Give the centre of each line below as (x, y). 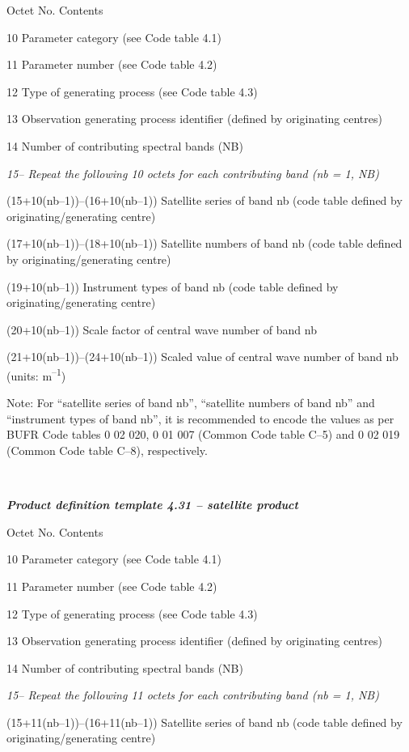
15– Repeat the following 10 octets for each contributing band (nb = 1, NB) (193, 173)
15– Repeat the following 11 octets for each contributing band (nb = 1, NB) (193, 695)
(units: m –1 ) (36, 374)
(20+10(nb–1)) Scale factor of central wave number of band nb (162, 329)
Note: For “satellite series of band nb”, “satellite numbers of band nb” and (191, 403)
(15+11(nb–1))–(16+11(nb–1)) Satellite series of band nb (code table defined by (204, 722)
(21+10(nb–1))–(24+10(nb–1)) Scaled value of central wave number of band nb (202, 357)
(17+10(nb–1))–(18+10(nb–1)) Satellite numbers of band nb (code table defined (204, 243)
